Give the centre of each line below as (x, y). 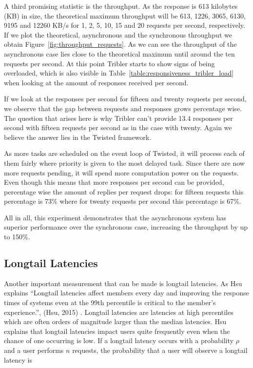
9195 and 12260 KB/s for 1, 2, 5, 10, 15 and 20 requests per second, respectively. (125, 25)
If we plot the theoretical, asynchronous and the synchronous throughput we (118, 34)
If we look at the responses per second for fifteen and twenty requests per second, (125, 99)
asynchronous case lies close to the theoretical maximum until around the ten (119, 53)
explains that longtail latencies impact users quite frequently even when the (117, 331)
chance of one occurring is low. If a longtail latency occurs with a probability (119, 340)
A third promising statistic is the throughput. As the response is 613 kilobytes (121, 6)
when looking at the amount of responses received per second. (96, 82)
